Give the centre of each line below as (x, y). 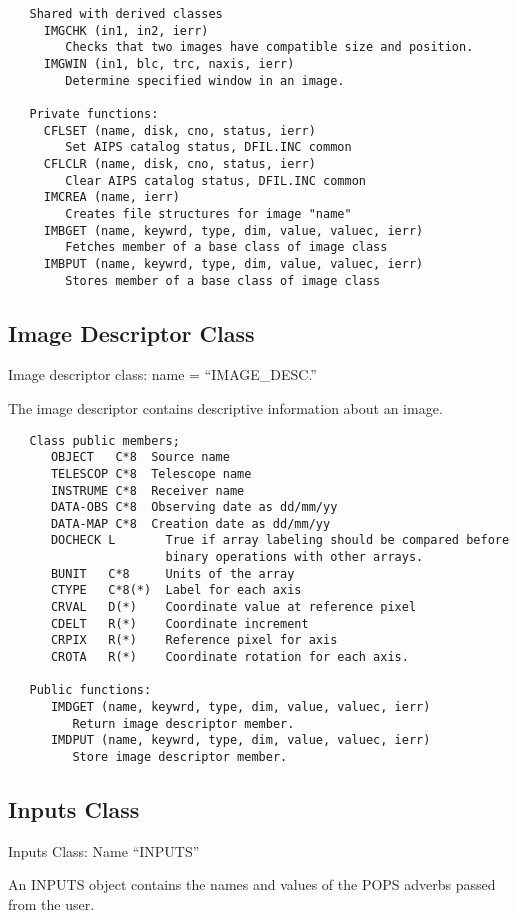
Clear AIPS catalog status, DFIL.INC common (215, 180)
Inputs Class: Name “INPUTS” (104, 850)
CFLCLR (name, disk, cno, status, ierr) (179, 163)
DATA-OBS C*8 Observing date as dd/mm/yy (194, 507)
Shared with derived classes (126, 14)
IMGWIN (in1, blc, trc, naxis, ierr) (169, 63)
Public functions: (90, 690)
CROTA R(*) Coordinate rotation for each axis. (229, 657)
